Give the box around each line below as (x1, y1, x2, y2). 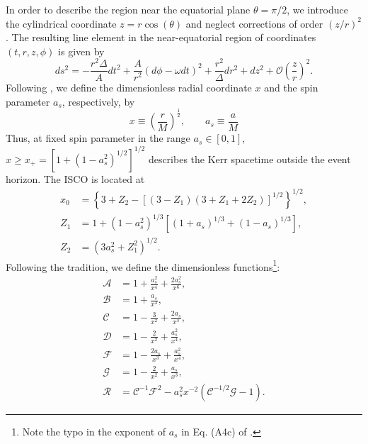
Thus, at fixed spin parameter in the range (6, 131, 190, 145)
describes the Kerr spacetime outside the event (148, 151, 351, 166)
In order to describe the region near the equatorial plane (6, 2, 251, 16)
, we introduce (287, 2, 348, 16)
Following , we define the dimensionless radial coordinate (6, 79, 252, 94)
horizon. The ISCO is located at (6, 171, 145, 186)
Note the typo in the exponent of (22, 423, 166, 438)
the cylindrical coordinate (6, 16, 117, 30)
